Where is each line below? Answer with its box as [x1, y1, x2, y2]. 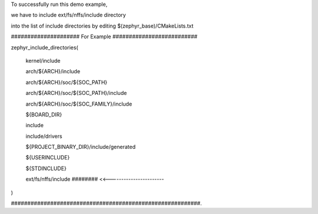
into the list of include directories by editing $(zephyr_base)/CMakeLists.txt [11, 22, 194, 29]
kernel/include [25, 57, 61, 64]
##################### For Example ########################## [11, 33, 198, 40]
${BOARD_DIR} [25, 111, 62, 118]
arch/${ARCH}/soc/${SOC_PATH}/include [25, 90, 127, 97]
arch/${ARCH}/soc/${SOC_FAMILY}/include [25, 100, 132, 107]
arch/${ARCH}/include [25, 68, 81, 75]
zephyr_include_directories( [11, 44, 79, 51]
